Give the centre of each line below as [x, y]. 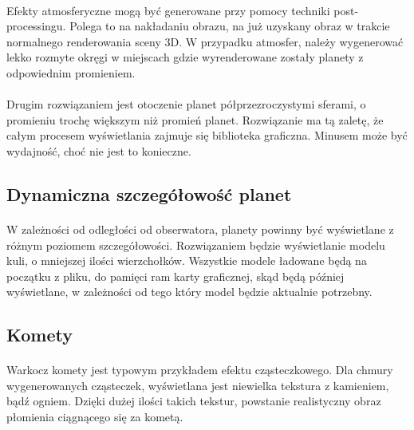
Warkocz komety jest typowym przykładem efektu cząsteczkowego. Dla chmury [200, 370]
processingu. [36, 26]
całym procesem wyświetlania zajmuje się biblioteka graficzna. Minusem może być [207, 135]
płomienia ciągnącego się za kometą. [95, 417]
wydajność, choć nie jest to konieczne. [99, 150]
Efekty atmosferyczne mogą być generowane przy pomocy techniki [168, 10]
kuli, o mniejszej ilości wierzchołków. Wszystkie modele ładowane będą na [187, 260]
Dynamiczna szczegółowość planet [149, 193]
